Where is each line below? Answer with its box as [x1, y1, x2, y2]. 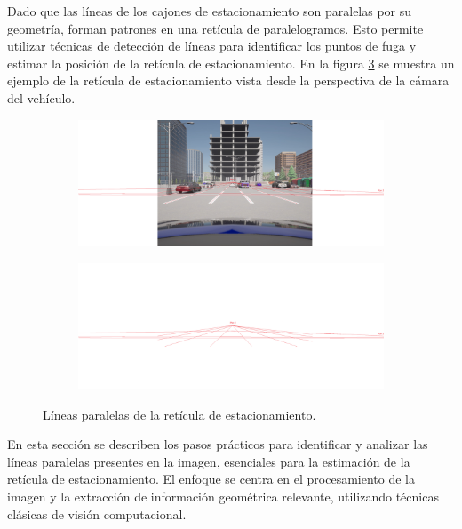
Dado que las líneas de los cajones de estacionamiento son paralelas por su [7, 2, 412, 20]
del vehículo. [7, 88, 76, 107]
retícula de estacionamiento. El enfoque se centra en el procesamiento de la [7, 469, 415, 488]
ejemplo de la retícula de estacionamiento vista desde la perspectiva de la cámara [7, 71, 450, 90]
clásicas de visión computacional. [7, 504, 187, 523]
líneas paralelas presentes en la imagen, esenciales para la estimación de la [7, 452, 410, 470]
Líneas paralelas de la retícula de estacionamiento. [43, 405, 316, 423]
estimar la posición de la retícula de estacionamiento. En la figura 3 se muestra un [7, 53, 455, 72]
